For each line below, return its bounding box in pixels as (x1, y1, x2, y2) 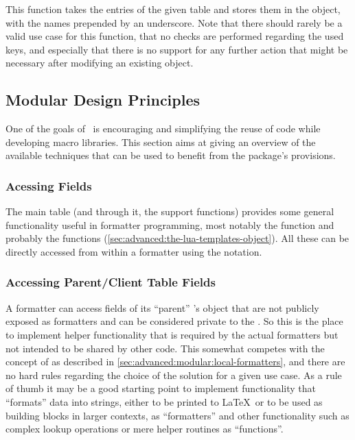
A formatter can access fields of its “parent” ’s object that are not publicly (5, 300, 319, 315)
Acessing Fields (5, 177, 92, 194)
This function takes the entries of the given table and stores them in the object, (5, 2, 341, 16)
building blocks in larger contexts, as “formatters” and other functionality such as (5, 408, 350, 422)
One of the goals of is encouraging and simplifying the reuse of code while (5, 121, 321, 136)
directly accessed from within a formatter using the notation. (5, 244, 262, 258)
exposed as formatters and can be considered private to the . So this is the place (5, 314, 343, 328)
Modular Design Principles (5, 89, 201, 110)
